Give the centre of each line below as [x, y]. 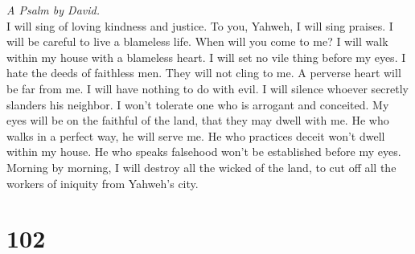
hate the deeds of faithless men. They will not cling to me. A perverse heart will [204, 73]
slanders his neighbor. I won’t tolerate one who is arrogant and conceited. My [198, 104]
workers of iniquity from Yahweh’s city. [103, 183]
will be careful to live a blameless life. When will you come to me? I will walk [197, 41]
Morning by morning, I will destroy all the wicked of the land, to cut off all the [201, 167]
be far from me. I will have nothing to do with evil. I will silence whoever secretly [207, 88]
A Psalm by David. [53, 10]
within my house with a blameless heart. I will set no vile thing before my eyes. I [206, 57]
